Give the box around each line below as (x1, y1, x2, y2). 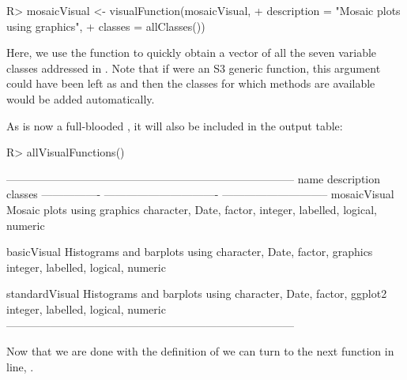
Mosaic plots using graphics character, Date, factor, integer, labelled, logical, (6, 201, 377, 217)
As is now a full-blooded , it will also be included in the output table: (6, 117, 343, 134)
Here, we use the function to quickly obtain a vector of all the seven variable (6, 44, 377, 61)
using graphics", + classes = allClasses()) (6, 17, 205, 34)
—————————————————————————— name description (6, 170, 381, 186)
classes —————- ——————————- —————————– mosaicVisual (6, 186, 394, 202)
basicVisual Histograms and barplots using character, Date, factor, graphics (6, 243, 373, 260)
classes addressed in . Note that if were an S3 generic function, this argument (6, 59, 381, 76)
